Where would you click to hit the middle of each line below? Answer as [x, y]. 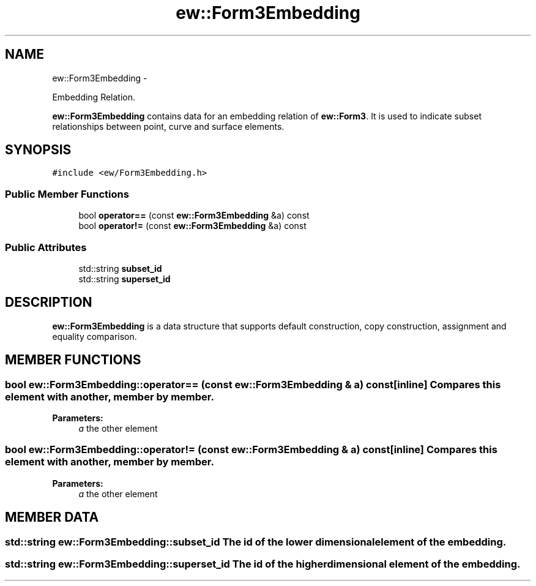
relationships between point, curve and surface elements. [168, 126]
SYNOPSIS [38, 150]
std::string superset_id [125, 279]
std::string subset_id [120, 268]
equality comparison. [95, 336]
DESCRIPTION [49, 302]
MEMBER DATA [52, 517]
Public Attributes [46, 247]
